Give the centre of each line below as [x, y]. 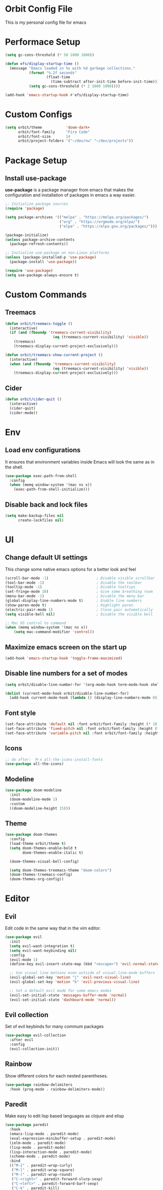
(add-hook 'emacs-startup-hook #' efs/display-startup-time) [67, 95]
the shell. [14, 467]
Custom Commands [46, 294]
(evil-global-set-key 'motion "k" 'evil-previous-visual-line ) [74, 982]
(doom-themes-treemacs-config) [41, 875]
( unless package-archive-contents [40, 240]
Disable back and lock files [47, 504]
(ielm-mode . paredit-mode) [38, 1143]
